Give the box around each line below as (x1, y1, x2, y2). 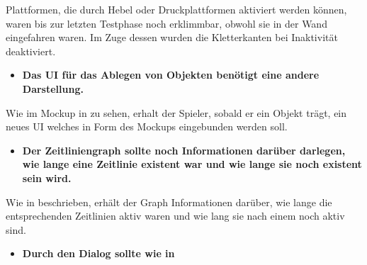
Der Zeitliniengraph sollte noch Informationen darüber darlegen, (22, 142, 346, 157)
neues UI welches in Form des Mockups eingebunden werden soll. (6, 119, 288, 134)
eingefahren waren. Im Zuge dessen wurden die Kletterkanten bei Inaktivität (6, 30, 338, 45)
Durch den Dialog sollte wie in (22, 246, 175, 261)
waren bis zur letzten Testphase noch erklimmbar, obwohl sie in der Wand (6, 16, 327, 30)
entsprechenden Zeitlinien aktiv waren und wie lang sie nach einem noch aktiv (6, 208, 345, 223)
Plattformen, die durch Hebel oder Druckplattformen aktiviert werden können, (6, 2, 347, 16)
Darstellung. (22, 81, 84, 96)
